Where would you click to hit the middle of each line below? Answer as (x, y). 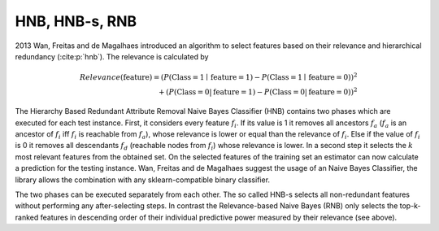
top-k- (411, 206)
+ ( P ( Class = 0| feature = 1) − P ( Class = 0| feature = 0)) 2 (258, 91)
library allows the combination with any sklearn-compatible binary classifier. (143, 180)
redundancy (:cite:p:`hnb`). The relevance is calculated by (112, 56)
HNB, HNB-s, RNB (76, 21)
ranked (27, 217)
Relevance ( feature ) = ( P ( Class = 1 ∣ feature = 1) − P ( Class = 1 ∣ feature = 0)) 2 (218, 76)
